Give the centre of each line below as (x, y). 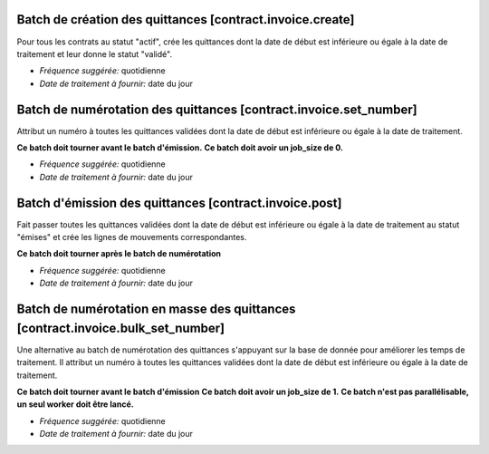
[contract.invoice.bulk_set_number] (121, 328)
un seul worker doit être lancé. (76, 404)
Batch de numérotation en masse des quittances (156, 309)
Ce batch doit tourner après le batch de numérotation (119, 254)
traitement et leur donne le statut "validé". (94, 53)
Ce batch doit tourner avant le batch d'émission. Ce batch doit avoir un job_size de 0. (180, 147)
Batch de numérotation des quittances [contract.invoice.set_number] (217, 109)
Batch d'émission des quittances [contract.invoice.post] (179, 203)
